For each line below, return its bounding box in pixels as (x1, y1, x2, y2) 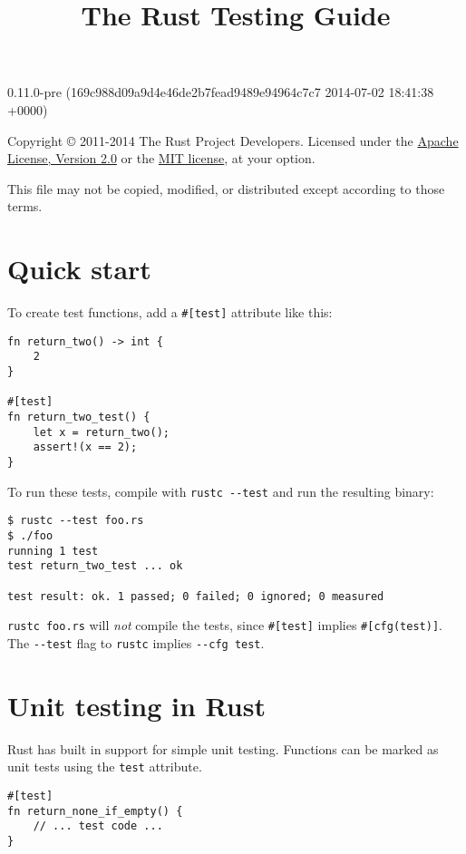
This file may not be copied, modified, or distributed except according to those (7, 179, 445, 198)
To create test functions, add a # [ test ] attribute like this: (7, 303, 333, 322)
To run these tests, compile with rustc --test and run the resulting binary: (7, 481, 434, 500)
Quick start (7, 250, 151, 287)
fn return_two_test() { (7, 411, 150, 423)
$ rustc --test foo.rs (7, 514, 144, 528)
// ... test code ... (33, 820, 163, 833)
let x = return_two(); (33, 425, 170, 439)
